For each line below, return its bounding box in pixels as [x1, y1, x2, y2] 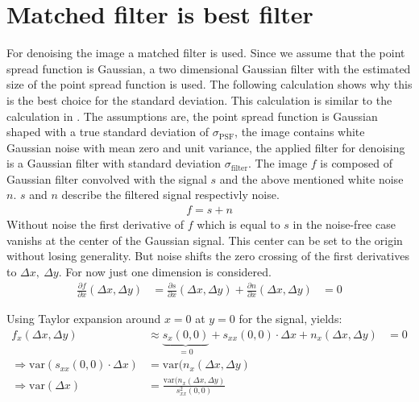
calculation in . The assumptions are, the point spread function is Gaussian [6, 107, 378, 124]
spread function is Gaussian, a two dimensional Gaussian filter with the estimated [6, 60, 411, 77]
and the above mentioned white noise [219, 170, 404, 187]
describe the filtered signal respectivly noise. [61, 186, 280, 203]
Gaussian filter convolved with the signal [6, 170, 207, 187]
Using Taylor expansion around [6, 310, 161, 327]
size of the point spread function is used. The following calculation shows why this [6, 76, 413, 93]
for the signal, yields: [239, 310, 342, 327]
